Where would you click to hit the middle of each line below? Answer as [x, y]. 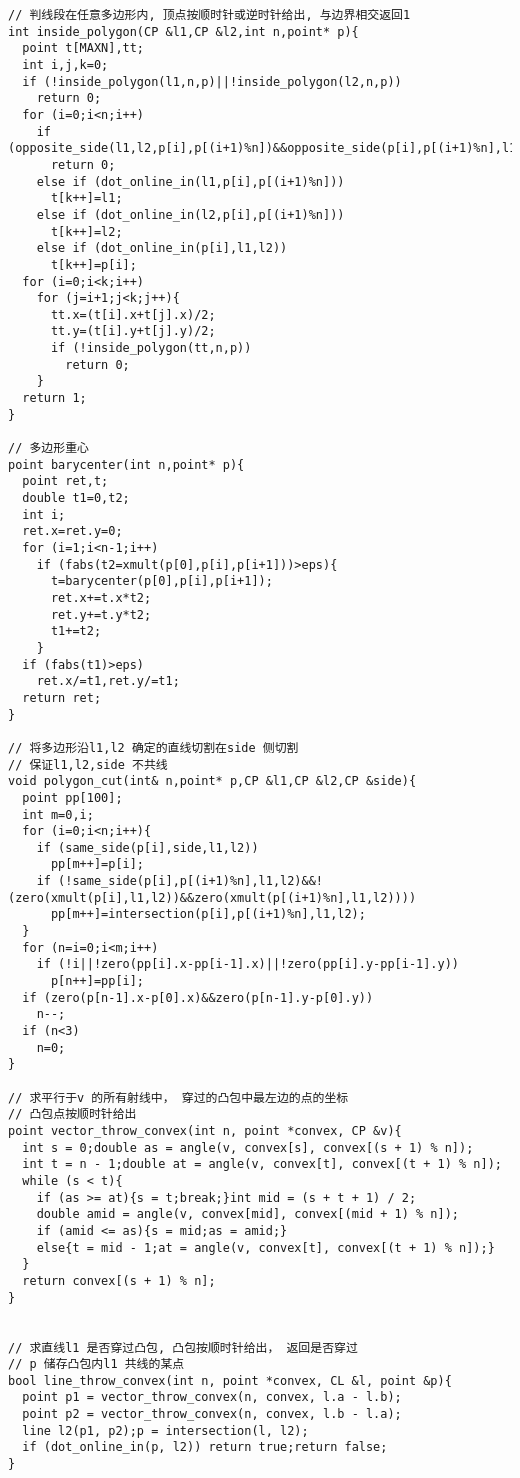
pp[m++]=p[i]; [97, 864]
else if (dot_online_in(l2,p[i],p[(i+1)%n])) [190, 214]
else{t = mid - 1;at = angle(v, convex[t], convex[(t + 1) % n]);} [265, 1247]
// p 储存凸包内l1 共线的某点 [96, 1364]
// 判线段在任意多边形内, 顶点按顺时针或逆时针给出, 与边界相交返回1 [209, 15]
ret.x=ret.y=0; [72, 531]
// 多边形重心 [48, 448]
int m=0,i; [58, 814]
